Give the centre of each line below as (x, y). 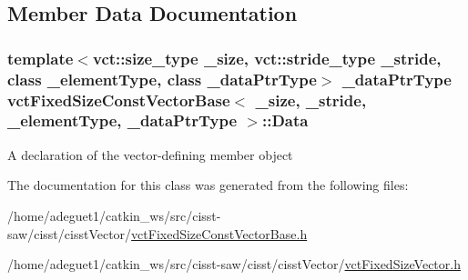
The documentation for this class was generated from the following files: (208, 185)
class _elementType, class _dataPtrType (162, 79)
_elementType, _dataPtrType (122, 120)
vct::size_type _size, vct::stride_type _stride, (267, 58)
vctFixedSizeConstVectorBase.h (219, 233)
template (41, 58)
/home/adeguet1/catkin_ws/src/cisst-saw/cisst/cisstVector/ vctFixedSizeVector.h (234, 264)
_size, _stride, (311, 100)
